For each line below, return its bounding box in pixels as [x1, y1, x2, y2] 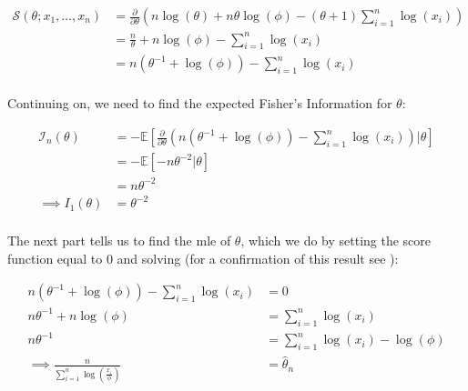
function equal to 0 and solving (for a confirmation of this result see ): [7, 248, 399, 267]
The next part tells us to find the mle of [7, 231, 231, 250]
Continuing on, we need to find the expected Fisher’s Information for [7, 94, 392, 113]
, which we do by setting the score [240, 231, 432, 250]
